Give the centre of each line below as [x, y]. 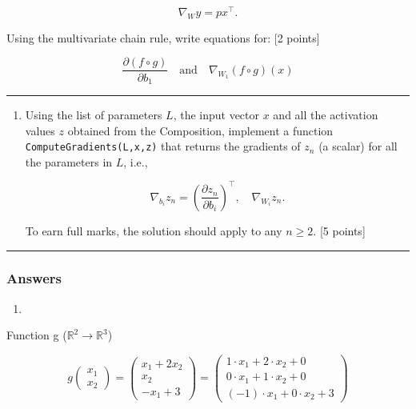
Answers [34, 278]
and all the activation [326, 114]
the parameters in [69, 161]
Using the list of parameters [94, 114]
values [40, 130]
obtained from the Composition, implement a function [200, 130]
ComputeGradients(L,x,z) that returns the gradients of [163, 146]
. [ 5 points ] [339, 230]
